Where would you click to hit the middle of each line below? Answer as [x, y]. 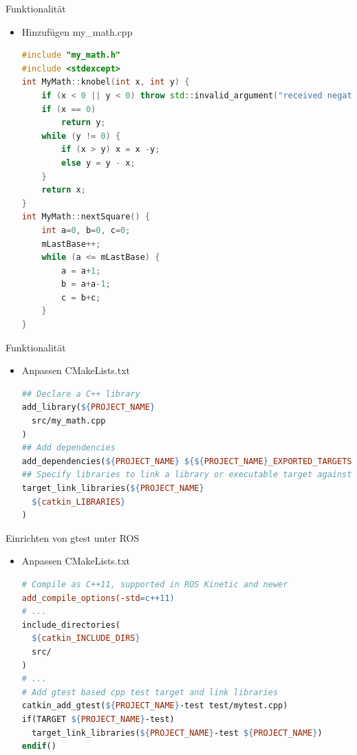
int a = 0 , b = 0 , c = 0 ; [86, 230]
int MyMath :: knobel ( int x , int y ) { [106, 82]
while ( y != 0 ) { [81, 136]
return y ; [84, 123]
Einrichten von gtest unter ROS [73, 537]
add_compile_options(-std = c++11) [98, 598]
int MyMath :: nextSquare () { [86, 217]
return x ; [64, 190]
